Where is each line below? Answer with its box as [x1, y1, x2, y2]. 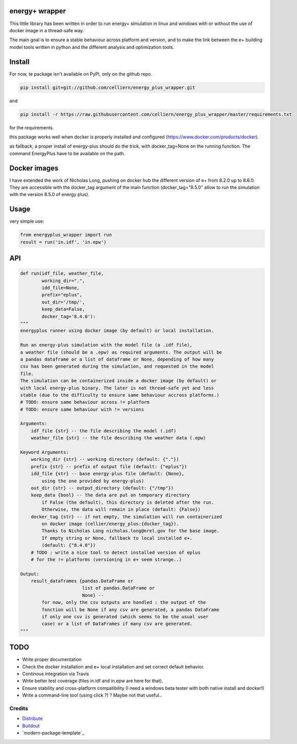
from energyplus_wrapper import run [20, 232, 112, 238]
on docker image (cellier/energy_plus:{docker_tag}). [41, 521, 179, 526]
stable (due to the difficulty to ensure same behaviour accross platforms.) [20, 392, 219, 398]
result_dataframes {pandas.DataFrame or [31, 578, 134, 584]
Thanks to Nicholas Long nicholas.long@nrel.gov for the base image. [41, 528, 219, 534]
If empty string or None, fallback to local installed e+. [41, 535, 193, 541]
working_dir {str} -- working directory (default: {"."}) [31, 456, 179, 462]
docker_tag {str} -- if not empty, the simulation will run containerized [31, 514, 222, 520]
